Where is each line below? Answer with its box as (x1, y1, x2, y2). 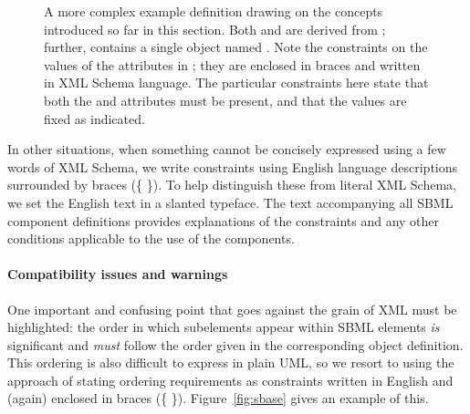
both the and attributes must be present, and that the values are (44, 90, 407, 109)
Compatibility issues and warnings (7, 264, 228, 284)
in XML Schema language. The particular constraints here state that (44, 73, 429, 92)
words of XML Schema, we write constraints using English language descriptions (7, 157, 458, 176)
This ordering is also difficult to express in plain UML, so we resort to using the (7, 353, 454, 372)
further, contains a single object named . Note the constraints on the (44, 37, 428, 57)
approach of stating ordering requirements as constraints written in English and (7, 370, 454, 389)
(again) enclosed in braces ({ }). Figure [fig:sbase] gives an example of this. (7, 388, 429, 408)
